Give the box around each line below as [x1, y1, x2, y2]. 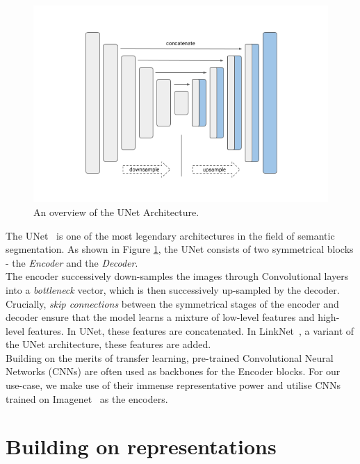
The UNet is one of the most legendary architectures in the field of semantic [6, 228, 335, 242]
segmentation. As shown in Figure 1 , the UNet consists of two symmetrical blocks [6, 242, 354, 256]
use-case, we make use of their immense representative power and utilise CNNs [6, 378, 341, 392]
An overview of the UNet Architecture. [33, 204, 199, 219]
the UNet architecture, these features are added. [6, 337, 211, 351]
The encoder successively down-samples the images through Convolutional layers [6, 269, 349, 283]
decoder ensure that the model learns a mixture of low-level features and [6, 310, 315, 324]
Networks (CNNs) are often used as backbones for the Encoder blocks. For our [6, 364, 341, 379]
